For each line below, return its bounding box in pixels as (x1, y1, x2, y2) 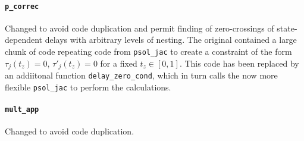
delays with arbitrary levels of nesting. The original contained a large (45, 33, 297, 46)
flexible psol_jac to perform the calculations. (5, 80, 171, 93)
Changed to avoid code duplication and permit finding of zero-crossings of (5, 21, 274, 34)
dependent (5, 33, 43, 46)
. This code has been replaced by (179, 57, 299, 69)
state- (277, 21, 297, 34)
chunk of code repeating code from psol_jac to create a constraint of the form (5, 45, 292, 58)
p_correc (5, 2, 39, 11)
